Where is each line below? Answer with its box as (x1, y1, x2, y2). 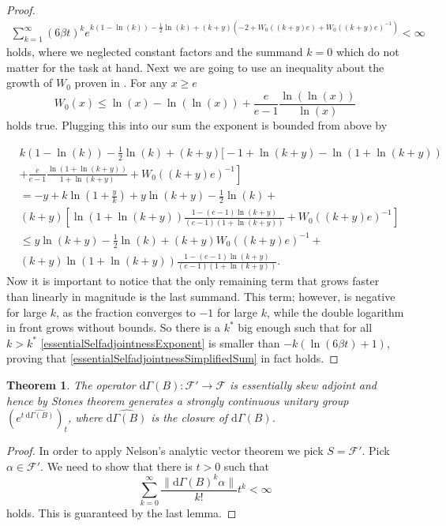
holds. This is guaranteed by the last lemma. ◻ (6, 505, 237, 521)
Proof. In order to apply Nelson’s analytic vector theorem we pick (6, 441, 324, 458)
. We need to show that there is (40, 457, 193, 474)
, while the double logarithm (267, 303, 404, 320)
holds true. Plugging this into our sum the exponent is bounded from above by (6, 116, 388, 133)
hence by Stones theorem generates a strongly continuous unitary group (6, 392, 349, 408)
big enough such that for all (238, 319, 373, 336)
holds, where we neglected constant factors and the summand (6, 43, 303, 59)
